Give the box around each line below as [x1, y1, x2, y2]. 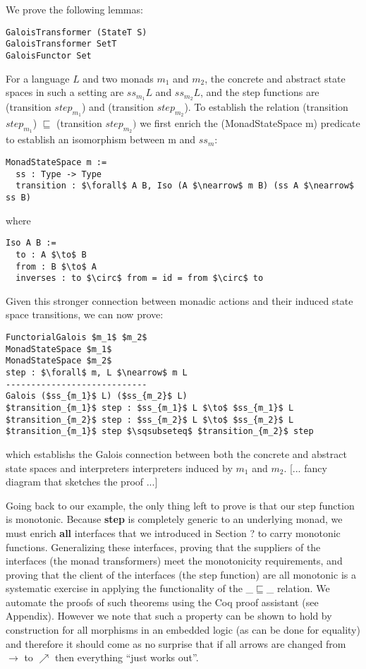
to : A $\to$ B [16, 249, 87, 260]
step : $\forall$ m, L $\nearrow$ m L [6, 368, 188, 378]
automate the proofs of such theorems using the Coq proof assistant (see [6, 594, 319, 609]
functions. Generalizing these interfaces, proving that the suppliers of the [6, 539, 321, 554]
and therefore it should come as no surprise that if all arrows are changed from [6, 636, 346, 651]
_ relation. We [266, 581, 330, 596]
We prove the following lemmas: [6, 2, 143, 16]
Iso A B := [6, 238, 56, 248]
